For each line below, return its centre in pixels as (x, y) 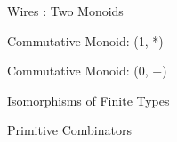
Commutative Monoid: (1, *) (85, 40)
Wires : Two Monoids (65, 11)
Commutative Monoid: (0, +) (87, 71)
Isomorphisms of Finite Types (88, 100)
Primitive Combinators (69, 130)
